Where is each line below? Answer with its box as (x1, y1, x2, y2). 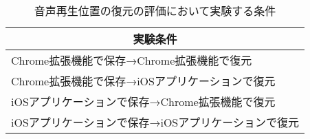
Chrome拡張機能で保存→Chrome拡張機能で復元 (11, 52, 252, 68)
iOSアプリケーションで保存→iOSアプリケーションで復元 (11, 114, 299, 130)
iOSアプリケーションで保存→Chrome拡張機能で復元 (11, 94, 276, 109)
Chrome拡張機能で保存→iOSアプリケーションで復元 (11, 73, 276, 89)
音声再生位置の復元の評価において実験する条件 (34, 3, 276, 19)
